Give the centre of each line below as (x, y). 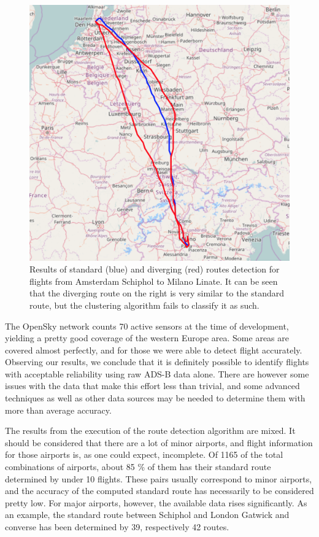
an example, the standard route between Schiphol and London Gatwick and (147, 515)
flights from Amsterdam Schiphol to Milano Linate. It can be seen (154, 281)
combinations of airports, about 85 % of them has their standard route (138, 467)
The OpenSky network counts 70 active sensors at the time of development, (147, 326)
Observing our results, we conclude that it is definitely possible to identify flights (157, 362)
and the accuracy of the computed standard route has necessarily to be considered (159, 491)
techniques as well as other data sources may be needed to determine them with (155, 398)
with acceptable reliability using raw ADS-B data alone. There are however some (157, 373)
